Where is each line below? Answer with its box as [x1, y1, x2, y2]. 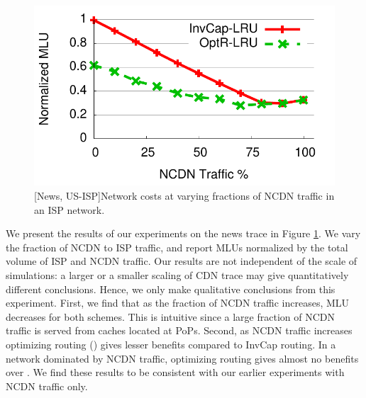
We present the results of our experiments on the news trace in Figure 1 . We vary [6, 226, 361, 241]
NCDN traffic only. [6, 378, 88, 393]
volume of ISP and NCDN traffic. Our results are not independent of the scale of [6, 254, 357, 268]
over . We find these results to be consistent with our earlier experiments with [6, 365, 345, 380]
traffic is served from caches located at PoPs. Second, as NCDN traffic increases [6, 323, 353, 338]
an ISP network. [34, 202, 105, 217]
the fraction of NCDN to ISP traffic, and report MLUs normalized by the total [6, 239, 348, 254]
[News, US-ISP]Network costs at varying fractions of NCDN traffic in [34, 188, 335, 203]
